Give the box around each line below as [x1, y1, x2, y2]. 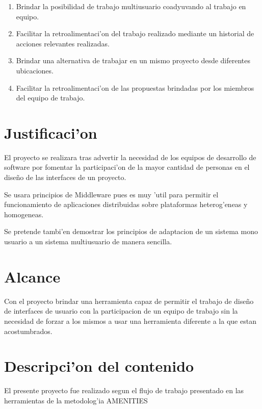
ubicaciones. [16, 65, 54, 75]
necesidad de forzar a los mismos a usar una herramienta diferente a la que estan [4, 315, 256, 326]
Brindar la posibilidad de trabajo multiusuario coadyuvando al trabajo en [16, 1, 246, 11]
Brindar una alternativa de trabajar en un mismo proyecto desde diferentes [16, 55, 251, 66]
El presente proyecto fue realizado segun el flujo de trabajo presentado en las [4, 385, 244, 396]
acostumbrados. [4, 325, 53, 336]
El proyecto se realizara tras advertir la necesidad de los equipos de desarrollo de [4, 151, 256, 162]
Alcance [4, 266, 61, 287]
